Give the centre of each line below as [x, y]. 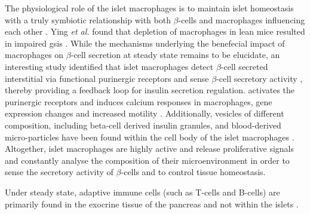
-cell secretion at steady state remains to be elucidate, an [175, 55]
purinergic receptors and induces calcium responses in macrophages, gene [139, 101]
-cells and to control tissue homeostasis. [193, 172]
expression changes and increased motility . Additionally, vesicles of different [145, 113]
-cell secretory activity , [260, 78]
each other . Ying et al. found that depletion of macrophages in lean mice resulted [155, 31]
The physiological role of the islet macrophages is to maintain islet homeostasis [149, 8]
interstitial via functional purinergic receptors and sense [107, 78]
